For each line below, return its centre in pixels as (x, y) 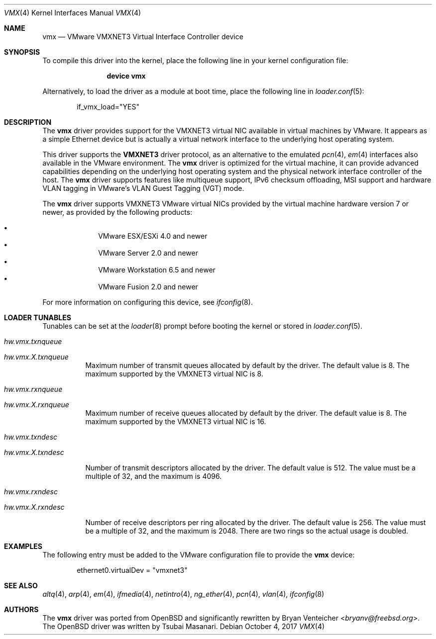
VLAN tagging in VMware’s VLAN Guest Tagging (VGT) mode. (143, 188)
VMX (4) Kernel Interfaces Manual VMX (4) (73, 13)
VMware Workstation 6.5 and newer (157, 270)
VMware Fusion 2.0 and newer (148, 287)
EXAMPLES (23, 546)
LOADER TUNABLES (38, 318)
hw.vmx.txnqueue (33, 341)
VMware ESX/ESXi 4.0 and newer (153, 236)
